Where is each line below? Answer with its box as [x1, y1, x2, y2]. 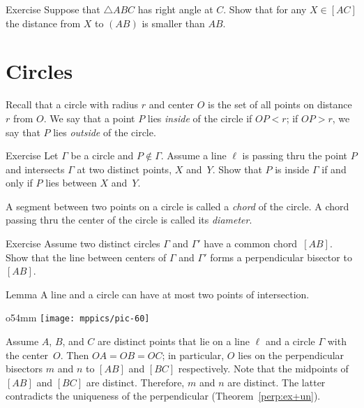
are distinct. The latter [227, 374, 326, 389]
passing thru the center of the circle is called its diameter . [6, 212, 252, 227]
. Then [60, 347, 89, 362]
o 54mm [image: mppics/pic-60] [6, 310, 150, 325]
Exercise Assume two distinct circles [6, 236, 160, 251]
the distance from [6, 15, 81, 30]
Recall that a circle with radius [6, 97, 139, 112]
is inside [275, 161, 310, 176]
